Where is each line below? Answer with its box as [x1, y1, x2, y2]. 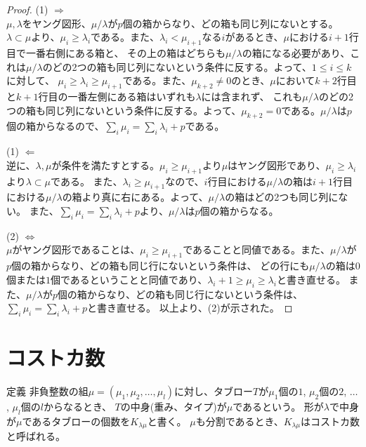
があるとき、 [225, 29, 284, 44]
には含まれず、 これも [201, 88, 303, 103]
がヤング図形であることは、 [12, 242, 140, 257]
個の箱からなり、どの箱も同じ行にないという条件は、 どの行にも [11, 258, 310, 273]
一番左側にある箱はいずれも [67, 88, 196, 103]
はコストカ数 [300, 413, 360, 428]
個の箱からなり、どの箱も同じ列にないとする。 [122, 15, 339, 30]
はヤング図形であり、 [228, 157, 326, 172]
